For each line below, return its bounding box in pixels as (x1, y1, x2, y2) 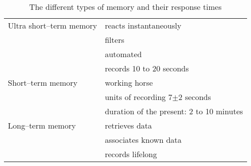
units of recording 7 (105, 91, 173, 102)
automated (105, 48, 142, 60)
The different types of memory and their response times (29, 1, 222, 12)
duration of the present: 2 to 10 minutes (105, 105, 243, 117)
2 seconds (178, 91, 211, 102)
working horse (105, 77, 153, 88)
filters (105, 34, 124, 45)
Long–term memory (8, 120, 76, 131)
